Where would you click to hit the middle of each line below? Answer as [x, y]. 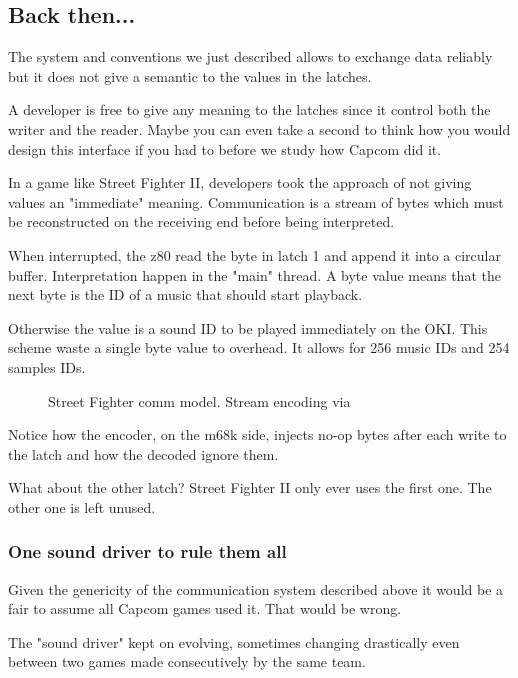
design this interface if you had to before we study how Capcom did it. [225, 148]
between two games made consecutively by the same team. [187, 661]
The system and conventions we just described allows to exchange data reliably [250, 56]
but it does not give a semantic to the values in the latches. [190, 75]
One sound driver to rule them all [147, 551]
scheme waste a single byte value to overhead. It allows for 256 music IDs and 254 [259, 347]
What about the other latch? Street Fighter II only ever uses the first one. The [250, 487]
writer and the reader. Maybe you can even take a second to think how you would [259, 128]
